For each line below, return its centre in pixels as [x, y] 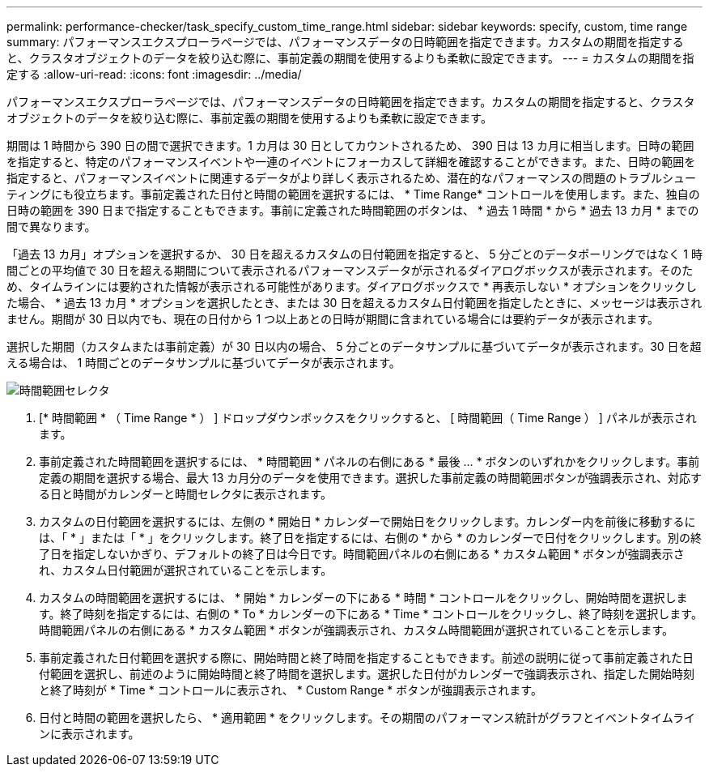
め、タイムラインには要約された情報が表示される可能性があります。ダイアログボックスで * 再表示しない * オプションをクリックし [352, 286]
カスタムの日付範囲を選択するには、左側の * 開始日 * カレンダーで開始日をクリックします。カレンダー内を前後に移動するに [367, 521]
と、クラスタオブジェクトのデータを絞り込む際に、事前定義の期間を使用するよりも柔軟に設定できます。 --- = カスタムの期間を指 [350, 58]
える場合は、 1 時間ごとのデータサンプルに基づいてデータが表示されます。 [204, 363]
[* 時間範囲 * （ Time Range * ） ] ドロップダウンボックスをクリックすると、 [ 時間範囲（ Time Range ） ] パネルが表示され [368, 418]
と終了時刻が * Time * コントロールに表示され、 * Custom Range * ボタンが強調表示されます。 [291, 690]
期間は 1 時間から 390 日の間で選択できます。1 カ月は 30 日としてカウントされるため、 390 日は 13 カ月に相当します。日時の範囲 [350, 145]
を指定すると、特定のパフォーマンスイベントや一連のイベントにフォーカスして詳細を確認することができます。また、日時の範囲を [351, 162]
